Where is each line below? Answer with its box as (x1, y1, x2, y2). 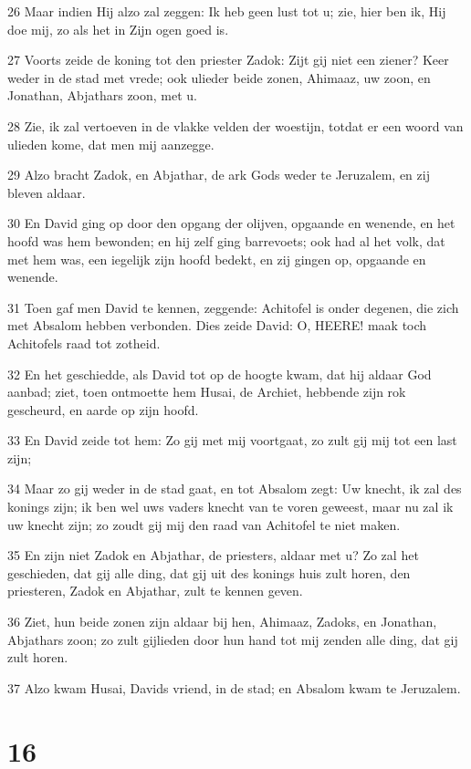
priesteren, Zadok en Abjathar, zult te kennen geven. (7, 581, 303, 600)
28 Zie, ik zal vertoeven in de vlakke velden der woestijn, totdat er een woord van (7, 116, 464, 135)
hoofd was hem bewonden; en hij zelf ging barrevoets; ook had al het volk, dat (7, 231, 445, 250)
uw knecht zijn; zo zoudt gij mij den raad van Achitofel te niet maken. (7, 514, 401, 534)
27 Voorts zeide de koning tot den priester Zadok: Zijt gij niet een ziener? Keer (7, 50, 449, 69)
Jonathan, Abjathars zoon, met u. (7, 86, 198, 105)
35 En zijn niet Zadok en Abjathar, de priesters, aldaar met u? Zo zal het (7, 546, 419, 565)
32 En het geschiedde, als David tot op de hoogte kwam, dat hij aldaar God (7, 364, 432, 383)
